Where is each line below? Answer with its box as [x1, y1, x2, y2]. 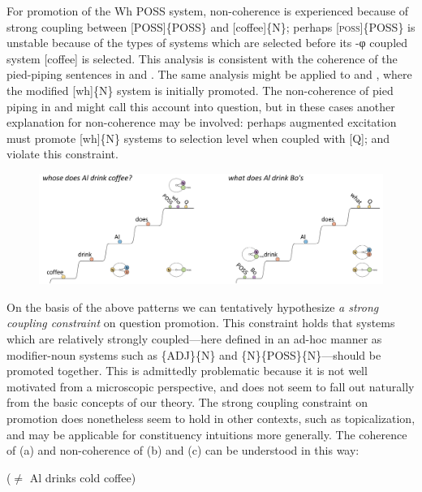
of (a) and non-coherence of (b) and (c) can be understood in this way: [6, 442, 360, 459]
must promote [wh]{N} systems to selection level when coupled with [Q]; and [6, 129, 390, 146]
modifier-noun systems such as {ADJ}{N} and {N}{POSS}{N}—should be [6, 346, 381, 363]
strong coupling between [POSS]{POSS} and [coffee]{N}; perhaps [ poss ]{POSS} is [6, 18, 416, 35]
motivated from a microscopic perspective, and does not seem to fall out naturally [6, 378, 415, 395]
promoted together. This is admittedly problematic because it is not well [6, 362, 368, 379]
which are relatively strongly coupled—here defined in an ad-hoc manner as [6, 330, 382, 347]
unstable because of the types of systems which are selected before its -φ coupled [6, 34, 408, 51]
